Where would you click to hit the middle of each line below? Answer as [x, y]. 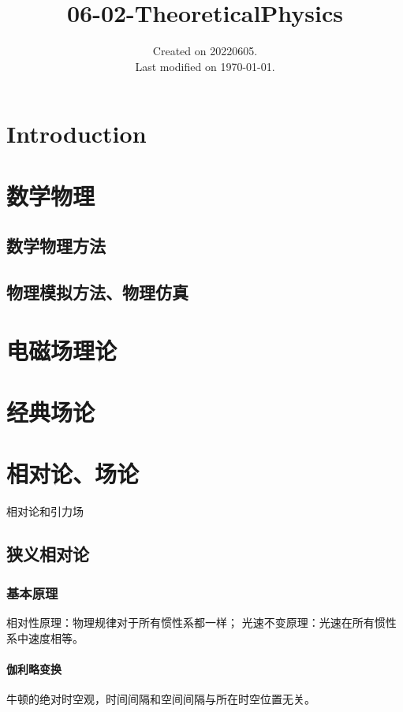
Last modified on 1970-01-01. [205, 66]
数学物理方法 [56, 246]
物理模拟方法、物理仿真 [97, 292]
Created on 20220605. [205, 51]
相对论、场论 [73, 473]
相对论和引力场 [45, 511]
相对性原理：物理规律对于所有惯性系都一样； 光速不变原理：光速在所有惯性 [201, 622]
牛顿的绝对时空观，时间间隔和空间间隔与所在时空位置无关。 [161, 698]
